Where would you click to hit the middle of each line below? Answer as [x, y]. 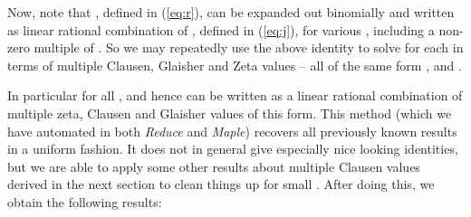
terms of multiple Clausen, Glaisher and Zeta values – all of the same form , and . [235, 65]
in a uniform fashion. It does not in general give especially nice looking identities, [233, 149]
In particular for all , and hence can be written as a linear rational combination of [235, 95]
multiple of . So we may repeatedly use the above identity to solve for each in [249, 47]
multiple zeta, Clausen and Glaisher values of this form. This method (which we [230, 113]
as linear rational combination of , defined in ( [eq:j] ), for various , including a [221, 29]
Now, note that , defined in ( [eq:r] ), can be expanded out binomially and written [231, 12]
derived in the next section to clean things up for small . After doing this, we [221, 184]
